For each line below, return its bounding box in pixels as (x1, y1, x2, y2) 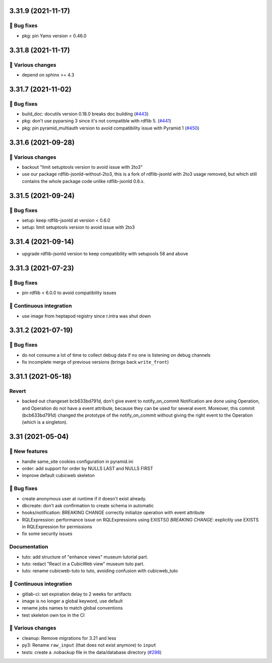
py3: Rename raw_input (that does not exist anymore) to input (22, 642, 157, 648)
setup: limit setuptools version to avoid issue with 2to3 (22, 224, 135, 230)
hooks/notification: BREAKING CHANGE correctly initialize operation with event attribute (22, 509, 205, 516)
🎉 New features (9, 448, 48, 455)
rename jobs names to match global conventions (22, 605, 123, 611)
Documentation (9, 543, 48, 550)
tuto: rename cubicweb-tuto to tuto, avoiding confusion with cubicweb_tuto (22, 568, 178, 574)
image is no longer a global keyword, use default (22, 598, 123, 604)
